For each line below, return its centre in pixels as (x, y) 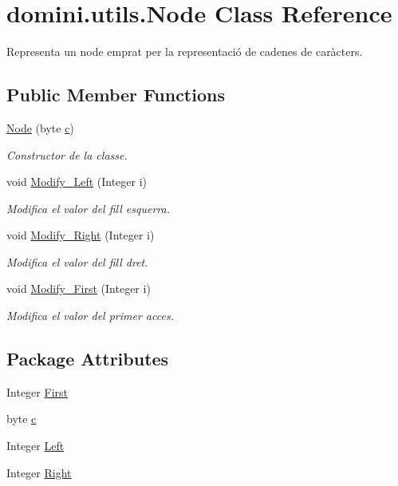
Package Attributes (88, 359)
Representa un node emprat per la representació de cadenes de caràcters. (185, 51)
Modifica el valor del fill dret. (77, 261)
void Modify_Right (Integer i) (81, 235)
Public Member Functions (116, 95)
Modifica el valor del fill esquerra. (88, 208)
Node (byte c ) (40, 127)
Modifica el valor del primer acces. (90, 316)
